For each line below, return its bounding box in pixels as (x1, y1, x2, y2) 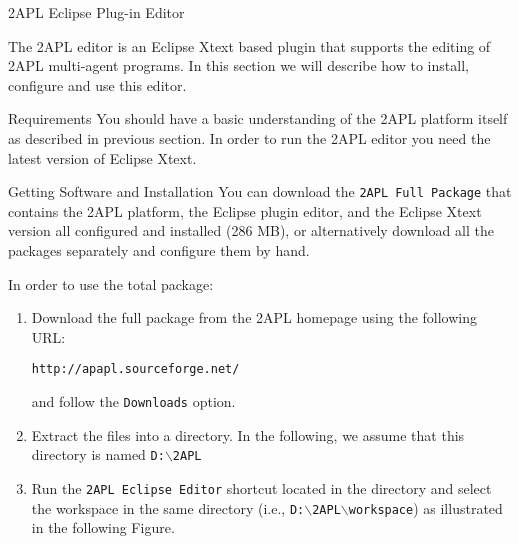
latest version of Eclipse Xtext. (8, 147, 197, 168)
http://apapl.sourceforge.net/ (31, 362, 240, 377)
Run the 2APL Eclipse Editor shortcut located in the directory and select (31, 477, 492, 498)
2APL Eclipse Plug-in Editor (8, 2, 185, 22)
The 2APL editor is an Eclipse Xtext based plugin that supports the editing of (8, 35, 491, 56)
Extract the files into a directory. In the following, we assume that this (31, 424, 465, 445)
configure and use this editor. (8, 74, 187, 95)
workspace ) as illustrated (348, 497, 503, 518)
